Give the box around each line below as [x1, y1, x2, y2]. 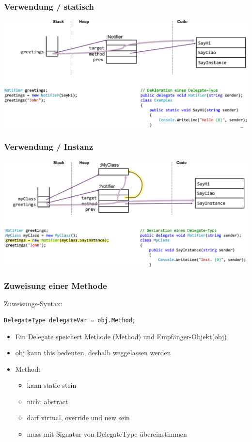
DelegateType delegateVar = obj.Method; [4, 316, 136, 324]
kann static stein [27, 380, 77, 390]
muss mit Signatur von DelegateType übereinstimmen [27, 429, 187, 439]
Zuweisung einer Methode [4, 280, 107, 292]
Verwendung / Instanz [4, 141, 94, 153]
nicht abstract [27, 396, 68, 406]
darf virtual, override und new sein [27, 412, 130, 423]
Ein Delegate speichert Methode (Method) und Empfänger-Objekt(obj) [15, 331, 227, 341]
